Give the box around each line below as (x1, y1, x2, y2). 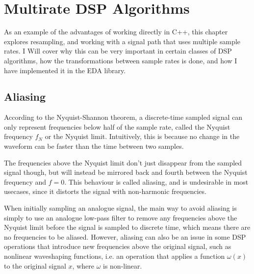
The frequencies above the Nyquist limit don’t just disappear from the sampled (4, 157, 242, 167)
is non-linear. (103, 260, 142, 271)
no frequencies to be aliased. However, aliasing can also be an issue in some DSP (4, 231, 246, 242)
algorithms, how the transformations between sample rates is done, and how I (4, 55, 237, 65)
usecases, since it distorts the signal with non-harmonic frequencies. (4, 186, 206, 196)
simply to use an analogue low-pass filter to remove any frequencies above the (4, 212, 237, 222)
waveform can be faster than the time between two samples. (4, 141, 184, 151)
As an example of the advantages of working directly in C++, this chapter (4, 27, 228, 37)
